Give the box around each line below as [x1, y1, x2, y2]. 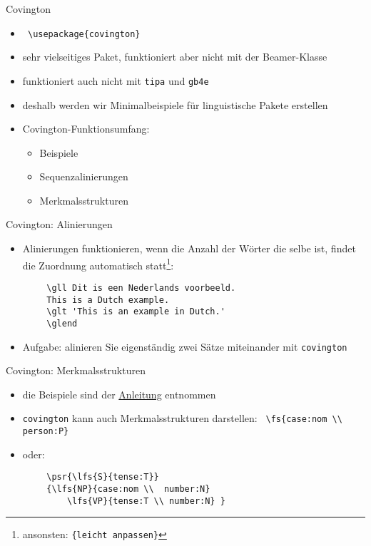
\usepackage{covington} [27, 29, 141, 39]
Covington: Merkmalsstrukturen [6, 363, 146, 378]
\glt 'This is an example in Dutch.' [46, 307, 225, 317]
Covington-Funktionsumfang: [22, 121, 150, 136]
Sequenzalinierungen [39, 169, 128, 184]
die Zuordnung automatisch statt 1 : [22, 255, 174, 272]
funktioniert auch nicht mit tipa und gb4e [22, 73, 209, 88]
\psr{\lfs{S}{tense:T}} [46, 472, 159, 483]
